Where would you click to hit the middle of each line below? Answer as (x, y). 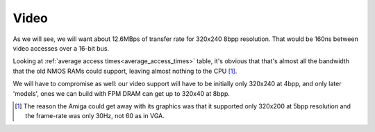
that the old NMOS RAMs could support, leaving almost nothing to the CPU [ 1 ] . (125, 71)
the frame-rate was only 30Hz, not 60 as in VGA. (95, 116)
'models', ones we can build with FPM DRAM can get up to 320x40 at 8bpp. (122, 93)
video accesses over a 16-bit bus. (61, 48)
